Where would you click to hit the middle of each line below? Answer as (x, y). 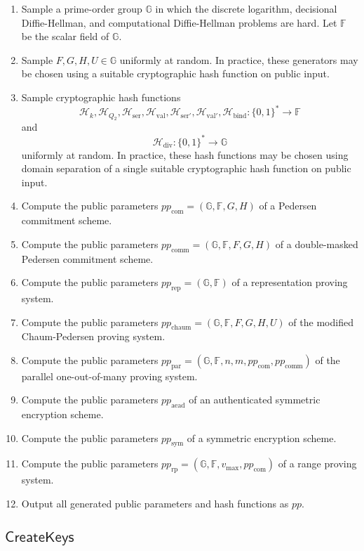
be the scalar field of (65, 36)
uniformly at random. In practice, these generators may (239, 59)
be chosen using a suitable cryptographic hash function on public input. (175, 73)
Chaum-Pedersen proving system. (93, 336)
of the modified (321, 322)
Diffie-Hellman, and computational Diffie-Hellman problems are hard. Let (179, 22)
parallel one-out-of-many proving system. (109, 376)
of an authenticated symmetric (255, 400)
